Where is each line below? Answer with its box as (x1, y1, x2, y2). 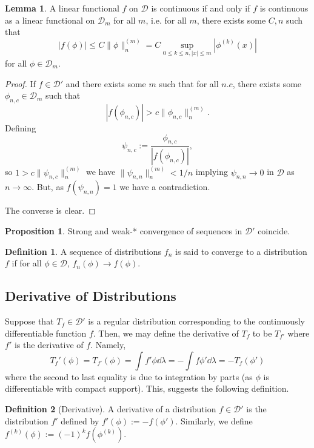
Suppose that (5, 315, 54, 328)
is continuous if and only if (151, 2, 250, 14)
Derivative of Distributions (5, 286, 176, 305)
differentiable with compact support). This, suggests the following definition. (5, 382, 289, 395)
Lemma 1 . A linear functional (5, 2, 119, 14)
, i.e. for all (145, 13, 187, 26)
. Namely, (90, 338, 126, 351)
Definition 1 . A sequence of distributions (5, 245, 162, 257)
